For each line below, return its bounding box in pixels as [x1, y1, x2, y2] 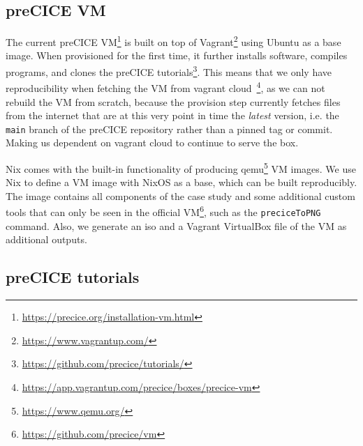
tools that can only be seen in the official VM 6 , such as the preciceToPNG [6, 203, 321, 220]
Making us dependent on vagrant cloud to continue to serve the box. [6, 135, 299, 150]
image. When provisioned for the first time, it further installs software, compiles [6, 48, 348, 63]
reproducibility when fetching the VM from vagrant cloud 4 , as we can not [6, 79, 325, 95]
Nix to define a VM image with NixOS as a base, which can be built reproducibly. [6, 175, 357, 190]
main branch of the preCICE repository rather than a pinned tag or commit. [6, 121, 333, 136]
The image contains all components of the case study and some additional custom [6, 188, 355, 203]
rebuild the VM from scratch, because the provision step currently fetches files [6, 94, 341, 109]
